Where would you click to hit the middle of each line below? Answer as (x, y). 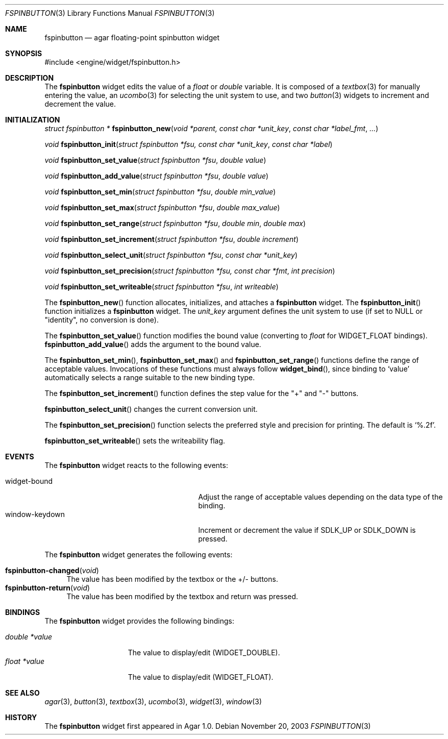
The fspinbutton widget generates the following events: (139, 555)
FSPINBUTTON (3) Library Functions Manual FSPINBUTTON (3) (110, 13)
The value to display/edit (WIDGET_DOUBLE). (204, 652)
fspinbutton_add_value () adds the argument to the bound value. (153, 344)
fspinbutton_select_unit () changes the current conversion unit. (151, 409)
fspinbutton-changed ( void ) (52, 570)
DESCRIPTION (30, 78)
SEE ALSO (22, 693)
